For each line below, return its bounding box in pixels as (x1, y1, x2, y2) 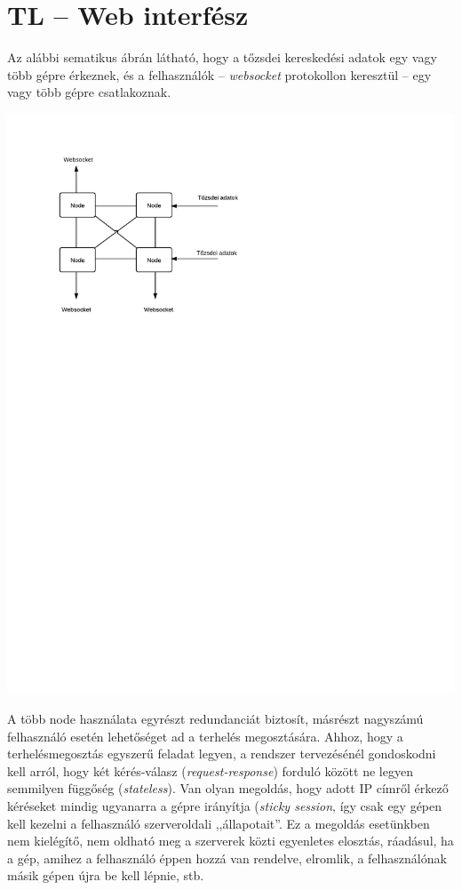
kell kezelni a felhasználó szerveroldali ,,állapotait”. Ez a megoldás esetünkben (7, 814, 430, 832)
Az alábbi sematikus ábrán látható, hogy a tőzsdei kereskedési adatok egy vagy (7, 48, 437, 67)
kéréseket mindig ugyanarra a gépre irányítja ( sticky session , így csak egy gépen (7, 796, 442, 814)
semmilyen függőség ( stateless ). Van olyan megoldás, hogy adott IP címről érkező (7, 779, 449, 798)
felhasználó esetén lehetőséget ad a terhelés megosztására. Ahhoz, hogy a (7, 726, 403, 745)
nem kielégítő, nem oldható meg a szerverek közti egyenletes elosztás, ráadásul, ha (7, 831, 454, 850)
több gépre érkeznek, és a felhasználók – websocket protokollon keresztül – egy (7, 65, 432, 84)
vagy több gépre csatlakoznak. (7, 83, 171, 101)
